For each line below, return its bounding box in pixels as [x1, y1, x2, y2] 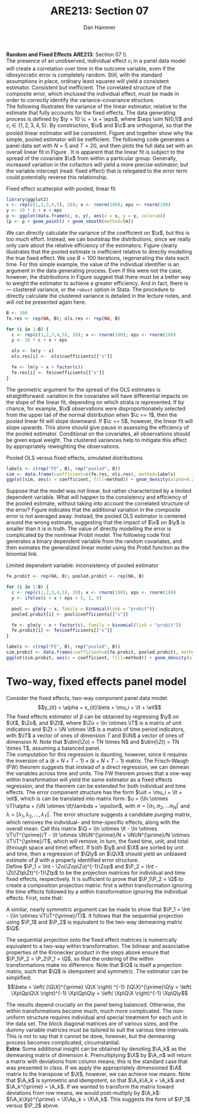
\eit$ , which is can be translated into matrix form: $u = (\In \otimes [6, 795, 168, 802]
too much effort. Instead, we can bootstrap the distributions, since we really [6, 235, 191, 243]
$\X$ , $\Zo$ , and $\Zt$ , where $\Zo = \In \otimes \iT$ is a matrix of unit [6, 719, 182, 726]
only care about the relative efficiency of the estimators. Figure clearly [6, 241, 178, 249]
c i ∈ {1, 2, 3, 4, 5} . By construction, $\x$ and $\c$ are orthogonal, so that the [6, 122, 192, 130]
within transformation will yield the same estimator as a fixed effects [6, 776, 173, 783]
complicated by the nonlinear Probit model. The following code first [6, 531, 171, 539]
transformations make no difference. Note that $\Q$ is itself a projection [6, 961, 182, 968]
